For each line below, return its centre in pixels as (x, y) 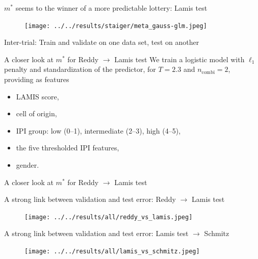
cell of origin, (36, 113)
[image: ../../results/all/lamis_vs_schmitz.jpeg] (112, 252)
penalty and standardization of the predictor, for (80, 69)
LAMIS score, (37, 96)
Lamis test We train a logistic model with (179, 59)
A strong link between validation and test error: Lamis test (96, 233)
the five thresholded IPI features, (68, 148)
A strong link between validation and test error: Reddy (90, 199)
